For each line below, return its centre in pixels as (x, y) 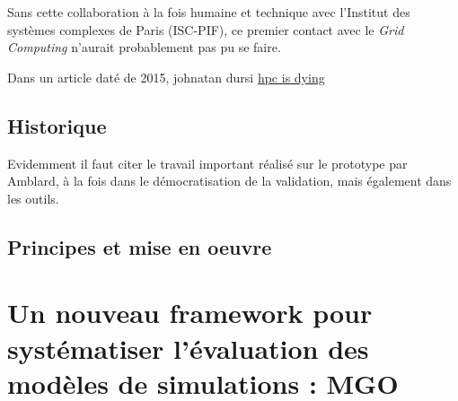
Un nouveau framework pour (190, 313)
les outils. (33, 198)
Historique (57, 125)
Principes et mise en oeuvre (140, 246)
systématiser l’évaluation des (188, 348)
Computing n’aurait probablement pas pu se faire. (144, 47)
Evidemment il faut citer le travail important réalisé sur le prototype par (207, 163)
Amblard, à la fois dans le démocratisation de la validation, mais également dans (229, 181)
